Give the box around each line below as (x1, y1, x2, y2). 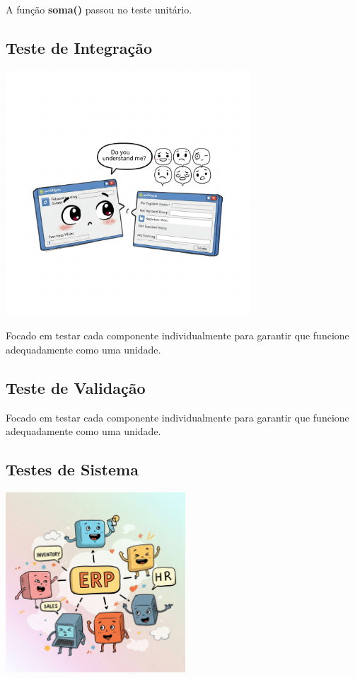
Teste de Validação (6, 376, 146, 398)
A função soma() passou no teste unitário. (6, 2, 192, 16)
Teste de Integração (6, 36, 153, 58)
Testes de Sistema (6, 458, 139, 480)
